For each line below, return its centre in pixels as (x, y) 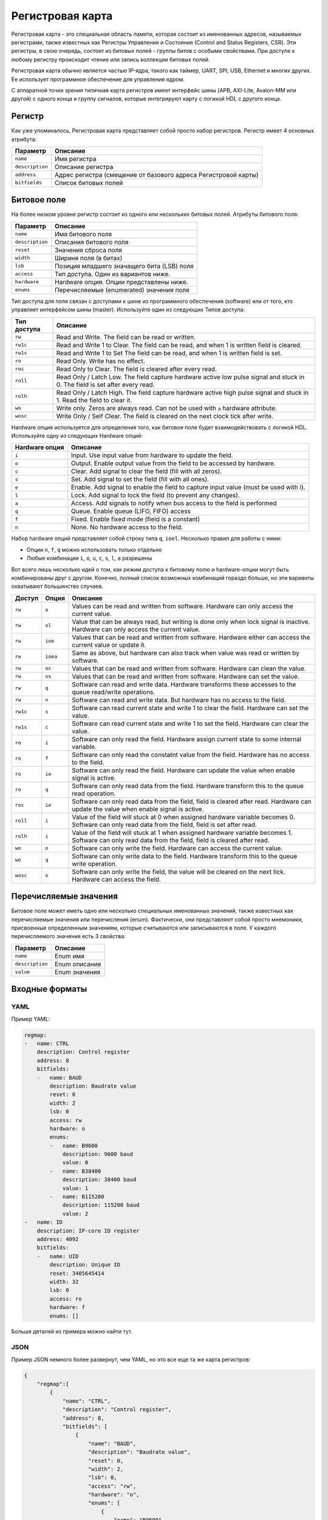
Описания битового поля (92, 242)
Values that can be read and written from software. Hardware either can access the (191, 637)
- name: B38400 (75, 1171)
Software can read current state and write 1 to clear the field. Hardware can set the (190, 708)
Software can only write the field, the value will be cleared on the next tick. (179, 871)
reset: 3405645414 (77, 1273)
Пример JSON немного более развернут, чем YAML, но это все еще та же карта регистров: (131, 1359)
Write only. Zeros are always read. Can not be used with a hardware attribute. (167, 408)
